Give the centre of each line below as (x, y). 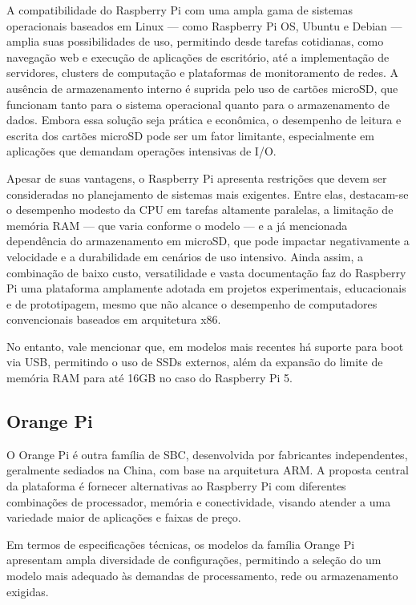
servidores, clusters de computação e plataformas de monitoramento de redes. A (203, 73)
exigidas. (28, 591)
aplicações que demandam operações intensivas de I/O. (141, 151)
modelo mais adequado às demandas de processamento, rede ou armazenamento (202, 576)
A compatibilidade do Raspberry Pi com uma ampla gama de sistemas (180, 10)
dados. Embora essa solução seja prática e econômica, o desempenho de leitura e (204, 120)
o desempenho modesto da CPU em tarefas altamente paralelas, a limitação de (200, 210)
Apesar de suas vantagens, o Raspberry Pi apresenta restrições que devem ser (197, 177)
